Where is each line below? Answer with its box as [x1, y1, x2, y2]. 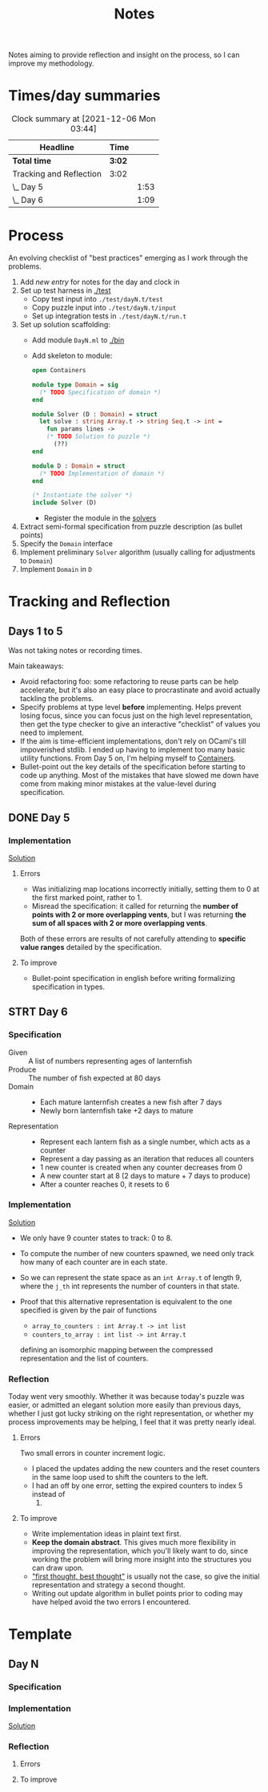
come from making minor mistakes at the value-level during [19, 779, 217, 789]
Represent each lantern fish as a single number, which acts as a [39, 1137, 250, 1146]
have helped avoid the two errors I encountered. [31, 1597, 191, 1607]
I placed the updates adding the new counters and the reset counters [31, 1464, 260, 1474]
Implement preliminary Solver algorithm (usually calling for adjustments [19, 547, 256, 557]
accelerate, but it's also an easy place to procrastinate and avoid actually [19, 685, 261, 695]
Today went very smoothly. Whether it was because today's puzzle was [8, 1392, 246, 1401]
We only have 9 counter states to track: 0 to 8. [19, 1233, 173, 1243]
